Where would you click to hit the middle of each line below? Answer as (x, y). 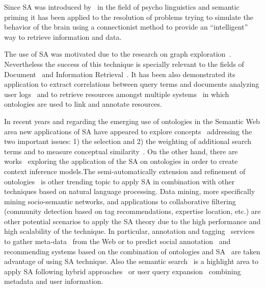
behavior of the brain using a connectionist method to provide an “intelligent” (126, 27)
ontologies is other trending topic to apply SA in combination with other (120, 181)
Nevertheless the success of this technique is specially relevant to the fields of (124, 64)
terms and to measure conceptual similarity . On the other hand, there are (121, 151)
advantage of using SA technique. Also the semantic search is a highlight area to (131, 261)
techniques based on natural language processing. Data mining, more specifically (130, 191)
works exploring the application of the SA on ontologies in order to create (121, 161)
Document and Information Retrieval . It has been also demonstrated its (120, 74)
